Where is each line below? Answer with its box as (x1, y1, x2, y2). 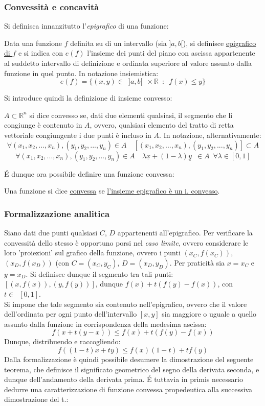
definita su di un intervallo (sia (70, 37, 167, 48)
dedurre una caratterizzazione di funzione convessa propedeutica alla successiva (4, 384, 253, 394)
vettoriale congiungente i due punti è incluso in (4, 129, 151, 140)
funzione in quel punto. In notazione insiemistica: (4, 67, 159, 78)
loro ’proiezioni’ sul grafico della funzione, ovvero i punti (4, 247, 181, 258)
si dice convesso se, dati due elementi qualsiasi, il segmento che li (29, 109, 233, 120)
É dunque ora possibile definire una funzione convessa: (4, 168, 174, 179)
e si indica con (18, 47, 63, 58)
